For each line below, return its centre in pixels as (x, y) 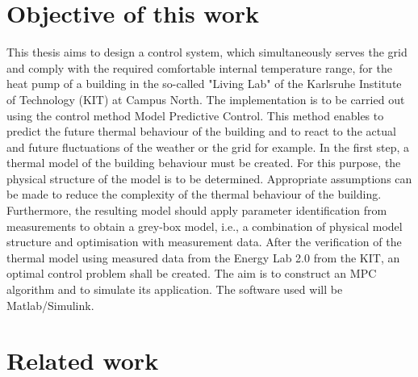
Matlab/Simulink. (50, 305)
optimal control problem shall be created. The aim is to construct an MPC (192, 273)
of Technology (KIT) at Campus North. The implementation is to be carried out (206, 99)
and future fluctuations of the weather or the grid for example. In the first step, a (208, 147)
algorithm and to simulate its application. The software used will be (175, 289)
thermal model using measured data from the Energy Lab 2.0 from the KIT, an (203, 257)
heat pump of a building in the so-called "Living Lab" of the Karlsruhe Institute (204, 84)
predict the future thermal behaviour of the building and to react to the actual (201, 131)
